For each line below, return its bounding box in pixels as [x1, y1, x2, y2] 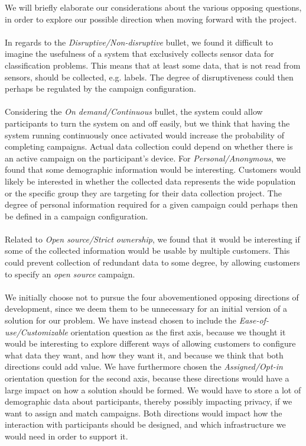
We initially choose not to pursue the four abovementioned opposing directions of [5, 290, 299, 303]
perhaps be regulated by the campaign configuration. [5, 82, 196, 95]
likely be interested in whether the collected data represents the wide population [5, 174, 296, 187]
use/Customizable [5, 325, 69, 338]
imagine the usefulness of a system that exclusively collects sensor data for [5, 47, 274, 60]
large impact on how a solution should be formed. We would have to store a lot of [5, 383, 301, 396]
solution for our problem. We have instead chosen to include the [5, 314, 236, 327]
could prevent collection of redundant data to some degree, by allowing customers [5, 256, 300, 269]
